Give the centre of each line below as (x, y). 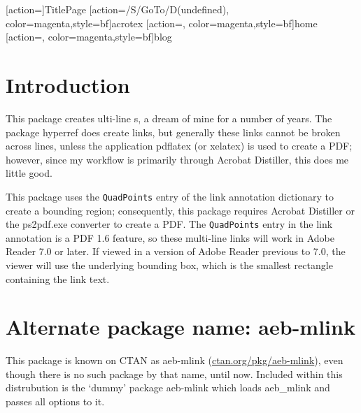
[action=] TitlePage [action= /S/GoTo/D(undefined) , (118, 9)
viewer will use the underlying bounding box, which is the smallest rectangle (169, 265)
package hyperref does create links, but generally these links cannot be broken (173, 132)
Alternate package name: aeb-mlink (180, 327)
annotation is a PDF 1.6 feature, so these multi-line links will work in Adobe (170, 237)
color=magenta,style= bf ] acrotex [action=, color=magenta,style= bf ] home (162, 23)
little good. (29, 173)
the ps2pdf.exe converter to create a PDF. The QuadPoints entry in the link (169, 224)
